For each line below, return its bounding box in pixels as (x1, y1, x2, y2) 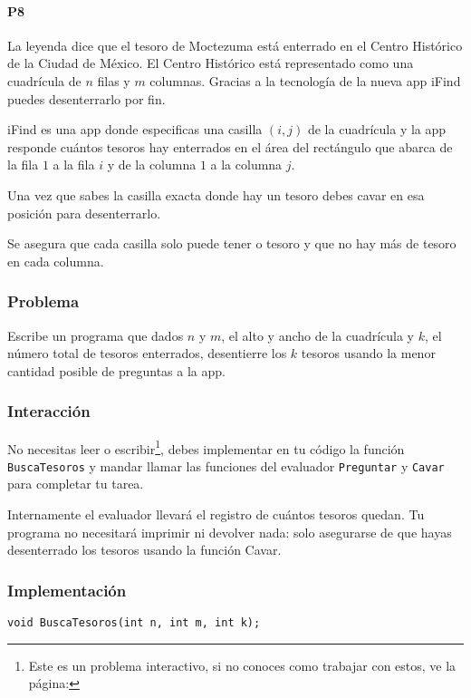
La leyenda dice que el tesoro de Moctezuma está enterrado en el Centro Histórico (7, 35, 463, 54)
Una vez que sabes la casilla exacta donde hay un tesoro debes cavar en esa (7, 185, 425, 204)
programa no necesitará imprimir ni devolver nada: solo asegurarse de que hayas (7, 522, 452, 541)
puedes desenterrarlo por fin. (7, 89, 166, 108)
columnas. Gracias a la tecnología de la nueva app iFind (149, 71, 461, 90)
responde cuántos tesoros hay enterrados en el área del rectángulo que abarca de (7, 137, 453, 156)
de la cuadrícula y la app (307, 120, 447, 139)
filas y (97, 71, 130, 90)
